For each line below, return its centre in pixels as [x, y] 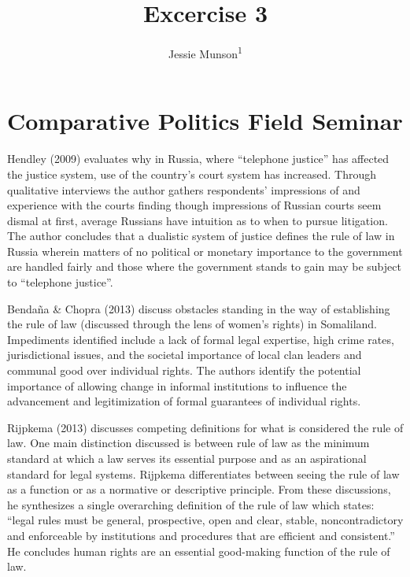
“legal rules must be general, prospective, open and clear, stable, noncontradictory [205, 520]
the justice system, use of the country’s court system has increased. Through [192, 174]
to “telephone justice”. [60, 282]
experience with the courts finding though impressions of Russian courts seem [194, 205]
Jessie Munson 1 [205, 52]
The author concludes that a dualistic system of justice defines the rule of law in [201, 236]
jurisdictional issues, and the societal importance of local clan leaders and [185, 355]
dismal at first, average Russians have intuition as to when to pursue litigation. [198, 220]
